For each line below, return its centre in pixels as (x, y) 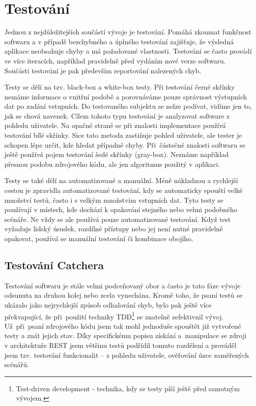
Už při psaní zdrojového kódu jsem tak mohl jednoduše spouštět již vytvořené (123, 326)
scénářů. (17, 364)
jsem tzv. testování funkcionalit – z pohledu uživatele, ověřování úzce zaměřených (127, 355)
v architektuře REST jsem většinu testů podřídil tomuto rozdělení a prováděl (121, 345)
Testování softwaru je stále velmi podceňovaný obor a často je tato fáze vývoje (123, 285)
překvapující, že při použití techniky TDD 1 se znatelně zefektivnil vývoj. (114, 315)
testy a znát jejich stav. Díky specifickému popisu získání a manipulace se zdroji (126, 335)
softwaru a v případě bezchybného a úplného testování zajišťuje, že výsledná (119, 41)
